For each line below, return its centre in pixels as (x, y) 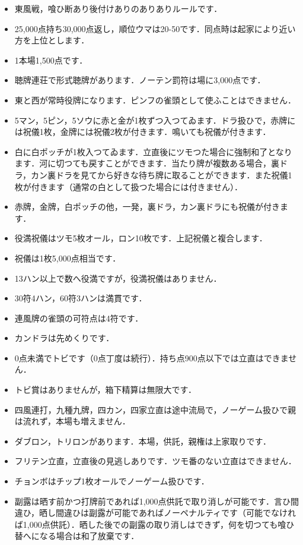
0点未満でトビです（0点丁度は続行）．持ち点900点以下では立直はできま (151, 357)
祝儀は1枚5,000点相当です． (68, 258)
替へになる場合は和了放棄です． (77, 536)
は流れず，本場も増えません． (72, 421)
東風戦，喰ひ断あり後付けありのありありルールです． (118, 8)
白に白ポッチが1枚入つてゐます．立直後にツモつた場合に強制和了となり (153, 151)
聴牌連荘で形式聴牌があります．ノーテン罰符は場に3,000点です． (140, 80)
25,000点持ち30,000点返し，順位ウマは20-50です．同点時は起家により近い (155, 28)
